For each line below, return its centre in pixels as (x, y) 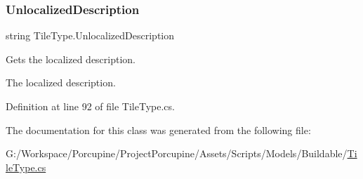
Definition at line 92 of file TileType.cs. (90, 106)
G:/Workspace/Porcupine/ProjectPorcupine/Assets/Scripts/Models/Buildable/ (177, 153)
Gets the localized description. (71, 59)
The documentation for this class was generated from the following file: (158, 130)
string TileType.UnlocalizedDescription (90, 35)
